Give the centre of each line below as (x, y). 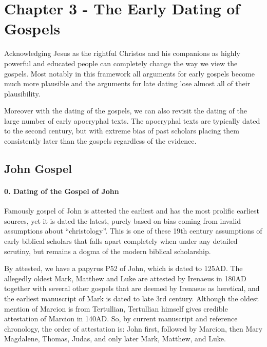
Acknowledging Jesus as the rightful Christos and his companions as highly (122, 53)
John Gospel (38, 169)
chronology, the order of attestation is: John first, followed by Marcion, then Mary (133, 328)
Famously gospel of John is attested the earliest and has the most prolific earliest (132, 211)
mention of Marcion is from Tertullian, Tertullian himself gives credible (116, 308)
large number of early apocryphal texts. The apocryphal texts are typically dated (132, 120)
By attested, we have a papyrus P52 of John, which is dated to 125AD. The (123, 268)
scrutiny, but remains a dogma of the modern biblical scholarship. (108, 251)
